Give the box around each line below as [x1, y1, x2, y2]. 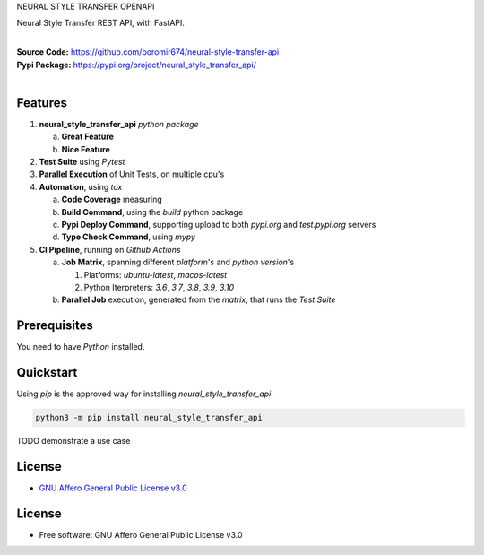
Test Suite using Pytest [39, 157, 125, 168]
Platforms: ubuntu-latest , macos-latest [83, 269, 228, 280]
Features [16, 95, 67, 110]
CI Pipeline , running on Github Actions [39, 244, 181, 255]
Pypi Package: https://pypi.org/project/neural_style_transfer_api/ [16, 59, 257, 70]
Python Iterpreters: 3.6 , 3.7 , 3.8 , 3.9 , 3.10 [83, 282, 235, 292]
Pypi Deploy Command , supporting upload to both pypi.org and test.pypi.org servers [61, 219, 376, 230]
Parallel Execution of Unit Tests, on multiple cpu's [39, 169, 225, 179]
